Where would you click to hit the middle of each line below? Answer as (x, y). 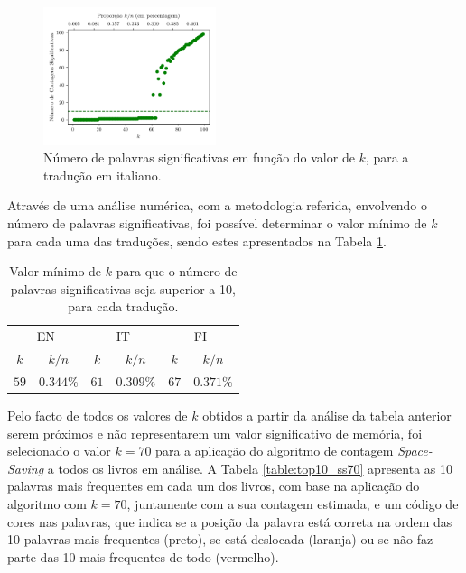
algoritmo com (47, 503)
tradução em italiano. (103, 175)
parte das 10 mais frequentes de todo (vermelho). (143, 556)
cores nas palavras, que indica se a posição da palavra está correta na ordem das (230, 521)
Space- (415, 451)
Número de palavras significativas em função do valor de (199, 157)
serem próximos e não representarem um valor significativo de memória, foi (215, 433)
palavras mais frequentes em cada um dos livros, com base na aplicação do (214, 486)
